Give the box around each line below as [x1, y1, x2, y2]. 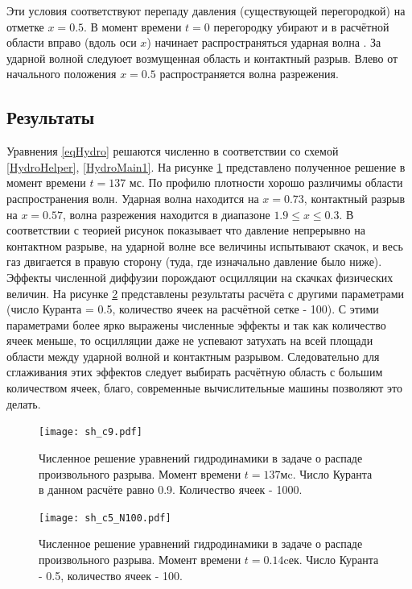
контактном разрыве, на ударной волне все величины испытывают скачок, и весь [6, 237, 403, 254]
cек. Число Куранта [283, 550, 379, 567]
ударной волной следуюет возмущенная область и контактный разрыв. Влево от [6, 49, 398, 66]
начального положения [6, 65, 117, 82]
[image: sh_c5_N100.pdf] [39, 512, 171, 524]
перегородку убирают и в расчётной [213, 18, 389, 35]
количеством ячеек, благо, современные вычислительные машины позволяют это [6, 380, 402, 396]
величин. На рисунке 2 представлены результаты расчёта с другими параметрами [6, 284, 404, 301]
